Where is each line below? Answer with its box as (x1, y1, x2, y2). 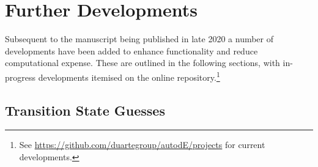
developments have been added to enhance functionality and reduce (5, 44, 258, 57)
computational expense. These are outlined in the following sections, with (5, 56, 280, 69)
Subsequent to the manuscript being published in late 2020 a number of (5, 32, 274, 45)
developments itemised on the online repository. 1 (38, 69, 220, 83)
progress (5, 70, 36, 83)
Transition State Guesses (5, 100, 165, 119)
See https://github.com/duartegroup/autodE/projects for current (19, 138, 265, 151)
